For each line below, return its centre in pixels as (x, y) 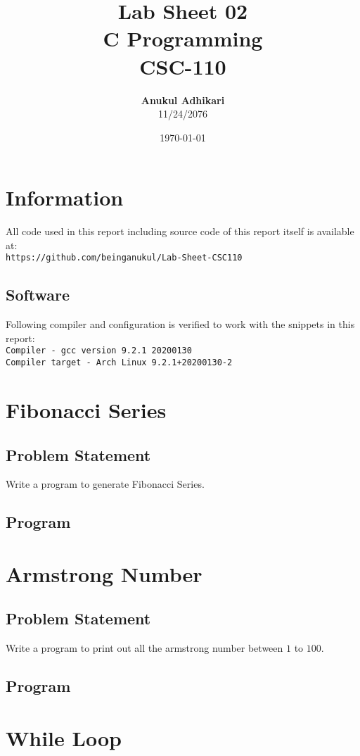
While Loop (64, 737)
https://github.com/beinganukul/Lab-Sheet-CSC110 (124, 258)
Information (65, 197)
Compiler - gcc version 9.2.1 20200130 (99, 351)
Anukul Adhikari (183, 100)
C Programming (183, 38)
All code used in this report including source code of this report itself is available (180, 231)
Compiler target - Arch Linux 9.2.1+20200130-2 (119, 363)
